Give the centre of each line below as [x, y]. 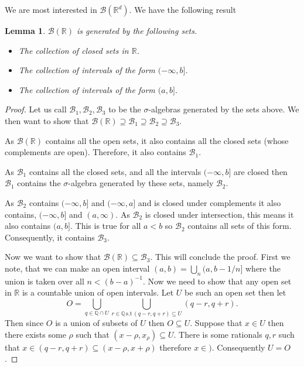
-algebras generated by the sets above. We [224, 109]
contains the [39, 183]
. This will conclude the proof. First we [220, 257]
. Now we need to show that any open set [217, 281]
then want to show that [47, 120]
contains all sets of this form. [240, 226]
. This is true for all [106, 226]
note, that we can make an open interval [77, 268]
